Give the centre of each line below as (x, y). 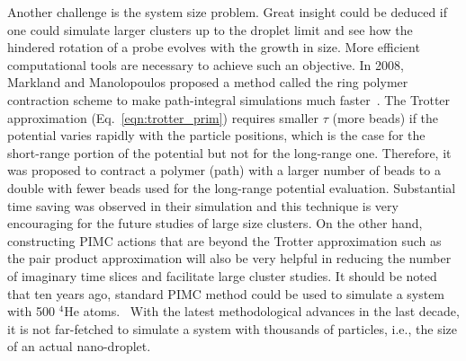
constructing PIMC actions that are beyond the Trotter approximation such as (224, 240)
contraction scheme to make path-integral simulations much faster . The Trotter (229, 99)
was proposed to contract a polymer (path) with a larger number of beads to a (224, 170)
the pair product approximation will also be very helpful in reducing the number (229, 258)
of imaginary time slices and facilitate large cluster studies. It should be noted (222, 275)
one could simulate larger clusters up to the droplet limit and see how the (210, 29)
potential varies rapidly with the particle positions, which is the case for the (216, 135)
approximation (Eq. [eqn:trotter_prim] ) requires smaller (163, 117)
